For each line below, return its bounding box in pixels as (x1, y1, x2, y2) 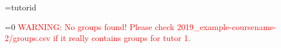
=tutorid (5, 1, 36, 13)
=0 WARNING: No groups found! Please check (5, 20, 175, 32)
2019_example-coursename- (177, 20, 276, 32)
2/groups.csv (5, 32, 51, 44)
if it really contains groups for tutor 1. (53, 32, 190, 44)
